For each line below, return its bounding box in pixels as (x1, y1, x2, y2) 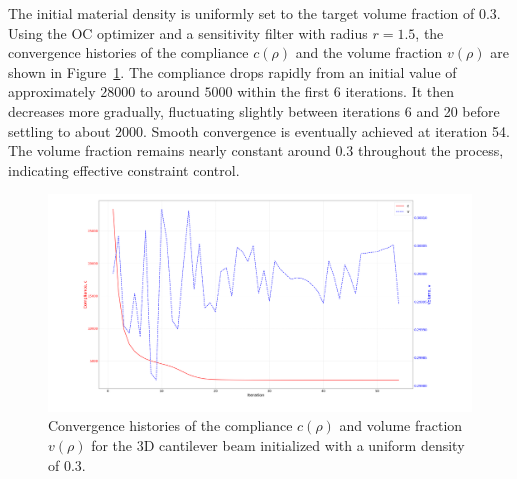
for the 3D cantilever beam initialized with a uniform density (91, 434, 465, 455)
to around (139, 81, 200, 102)
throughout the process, (357, 140, 504, 161)
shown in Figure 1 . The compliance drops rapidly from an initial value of (8, 61, 457, 82)
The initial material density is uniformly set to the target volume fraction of (8, 3, 475, 23)
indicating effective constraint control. (8, 159, 240, 180)
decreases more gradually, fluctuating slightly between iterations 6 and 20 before (8, 100, 500, 121)
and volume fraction (339, 415, 463, 436)
